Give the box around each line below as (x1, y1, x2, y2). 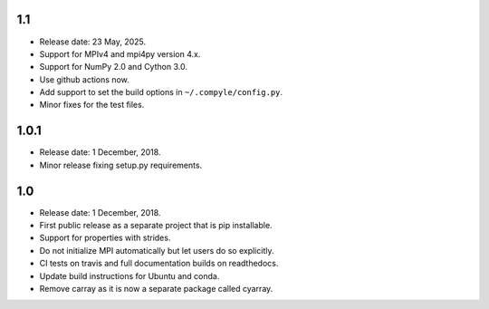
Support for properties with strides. (39, 232, 171, 244)
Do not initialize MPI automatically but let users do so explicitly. (39, 245, 274, 256)
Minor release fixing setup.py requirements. (39, 159, 203, 170)
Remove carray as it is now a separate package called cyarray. (39, 284, 273, 295)
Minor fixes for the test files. (39, 100, 145, 111)
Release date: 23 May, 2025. (39, 36, 147, 47)
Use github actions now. (39, 73, 130, 85)
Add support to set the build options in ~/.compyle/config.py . (39, 87, 283, 98)
